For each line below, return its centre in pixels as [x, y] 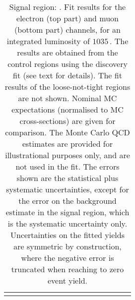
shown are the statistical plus [67, 178]
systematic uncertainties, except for [67, 189]
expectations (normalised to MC [67, 109]
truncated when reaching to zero [67, 269]
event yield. [67, 280]
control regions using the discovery [67, 64]
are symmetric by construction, [67, 246]
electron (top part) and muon [67, 18]
